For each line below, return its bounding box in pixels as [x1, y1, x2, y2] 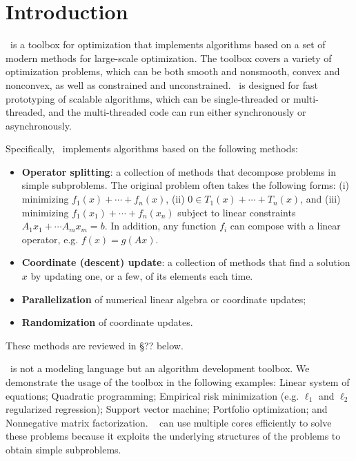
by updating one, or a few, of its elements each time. [30, 269, 253, 283]
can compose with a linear [230, 218, 341, 233]
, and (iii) [300, 192, 341, 206]
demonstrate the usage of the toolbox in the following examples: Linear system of [6, 375, 350, 389]
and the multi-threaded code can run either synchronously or [48, 105, 306, 119]
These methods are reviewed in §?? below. [6, 338, 184, 352]
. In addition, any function [104, 218, 217, 233]
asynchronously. [6, 118, 72, 132]
